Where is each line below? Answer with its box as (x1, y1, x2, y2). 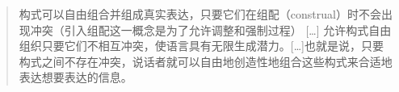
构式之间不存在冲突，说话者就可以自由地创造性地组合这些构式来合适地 (19, 52, 393, 69)
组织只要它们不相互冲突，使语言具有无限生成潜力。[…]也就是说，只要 (19, 37, 384, 54)
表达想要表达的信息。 (19, 69, 132, 86)
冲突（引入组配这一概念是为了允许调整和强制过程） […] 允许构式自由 (30, 21, 392, 38)
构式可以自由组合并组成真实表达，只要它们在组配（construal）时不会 (19, 6, 381, 22)
